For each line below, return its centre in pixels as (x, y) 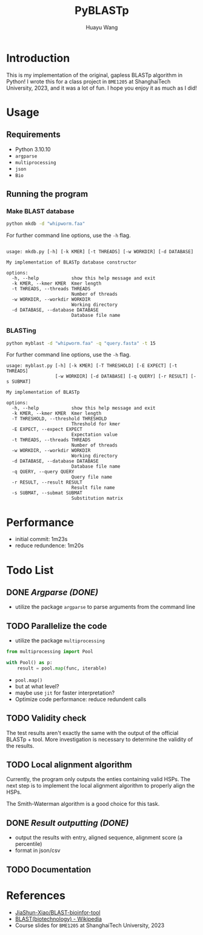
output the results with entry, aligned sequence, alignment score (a (99, 837)
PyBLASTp (102, 11)
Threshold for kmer (96, 424)
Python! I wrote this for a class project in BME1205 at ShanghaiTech (88, 81)
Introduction (38, 58)
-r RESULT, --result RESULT (47, 482)
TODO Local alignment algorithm (69, 765)
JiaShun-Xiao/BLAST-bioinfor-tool (58, 912)
